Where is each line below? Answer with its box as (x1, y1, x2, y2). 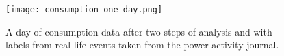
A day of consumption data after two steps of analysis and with (5, 24, 272, 38)
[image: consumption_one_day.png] (5, 5, 163, 14)
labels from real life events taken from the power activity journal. (5, 38, 279, 52)
